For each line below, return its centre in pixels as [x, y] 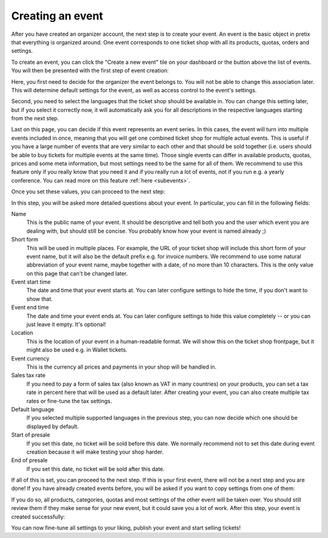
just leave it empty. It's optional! [66, 324]
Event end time [30, 307]
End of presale [29, 460]
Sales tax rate [28, 375]
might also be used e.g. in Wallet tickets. [77, 350]
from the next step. [35, 118]
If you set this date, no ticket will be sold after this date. [96, 469]
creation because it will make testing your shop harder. [95, 452]
